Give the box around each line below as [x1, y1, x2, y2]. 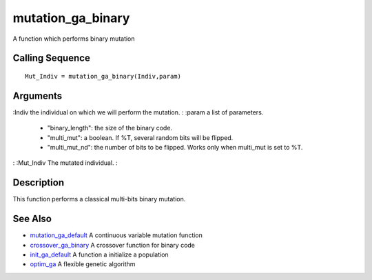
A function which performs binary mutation [12, 34, 135, 43]
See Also [12, 213, 52, 225]
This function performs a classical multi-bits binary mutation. [12, 195, 186, 203]
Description [12, 177, 65, 189]
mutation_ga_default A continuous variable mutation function [30, 231, 203, 239]
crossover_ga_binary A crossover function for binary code [30, 241, 196, 249]
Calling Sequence [12, 52, 91, 64]
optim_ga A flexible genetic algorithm [30, 260, 136, 268]
